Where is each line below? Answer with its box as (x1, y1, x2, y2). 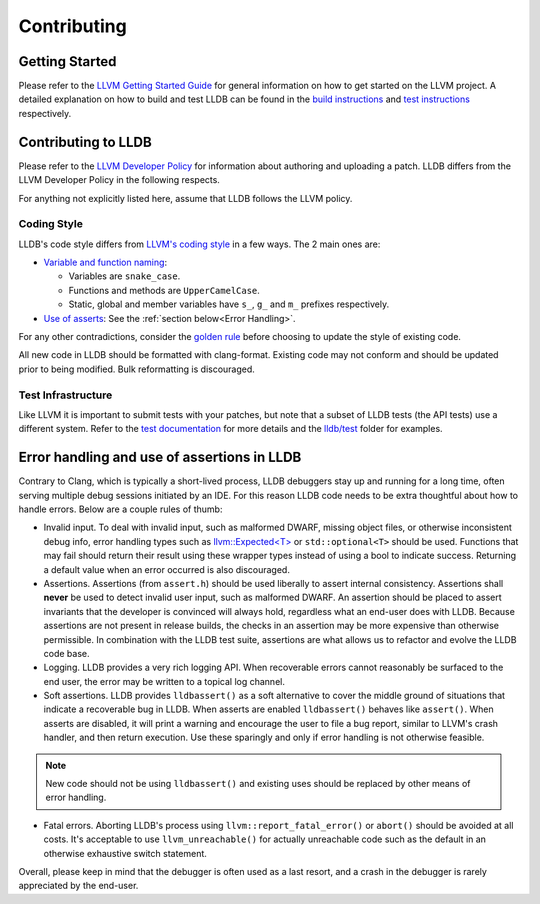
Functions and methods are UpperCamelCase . (68, 284, 260, 296)
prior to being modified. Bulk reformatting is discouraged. (18, 363, 255, 375)
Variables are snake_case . (68, 270, 181, 282)
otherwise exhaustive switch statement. (43, 847, 207, 859)
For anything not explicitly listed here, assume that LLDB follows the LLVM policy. (18, 192, 353, 204)
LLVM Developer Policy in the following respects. (18, 174, 220, 186)
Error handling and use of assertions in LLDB (18, 449, 302, 466)
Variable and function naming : (43, 256, 168, 269)
